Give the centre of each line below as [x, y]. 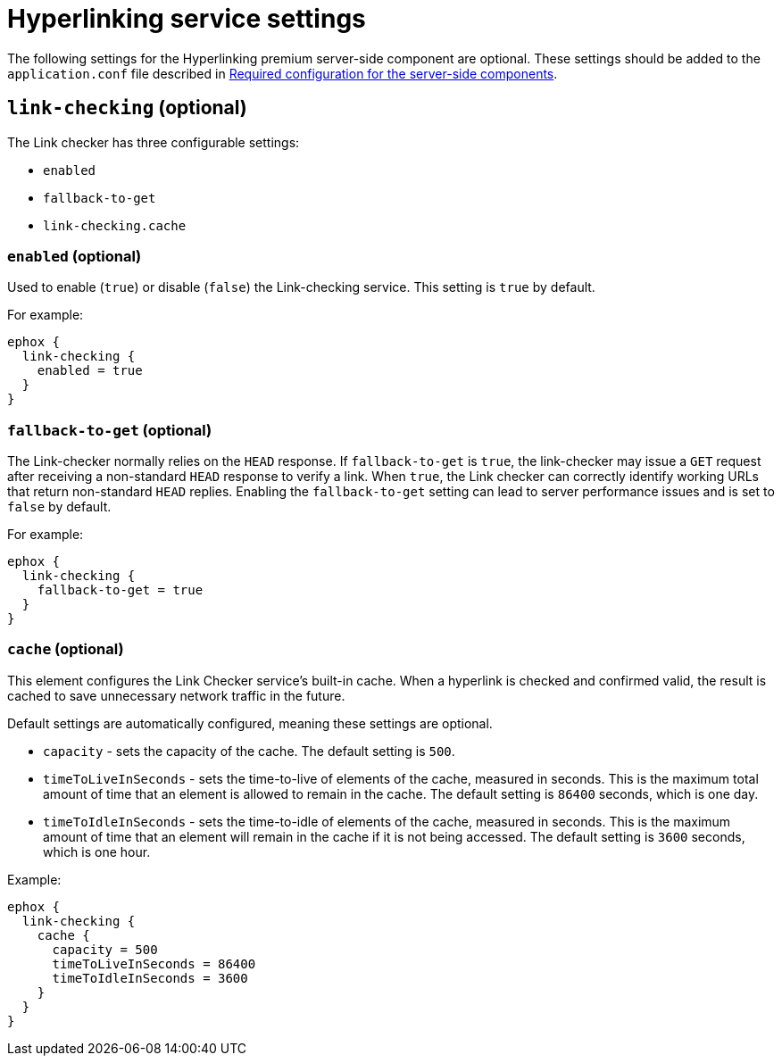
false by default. [59, 507]
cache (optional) [66, 649]
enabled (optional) [75, 256]
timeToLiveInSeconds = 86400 [154, 963]
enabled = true [90, 371]
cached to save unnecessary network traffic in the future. [176, 695]
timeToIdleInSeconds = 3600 [150, 978]
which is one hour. [97, 851]
